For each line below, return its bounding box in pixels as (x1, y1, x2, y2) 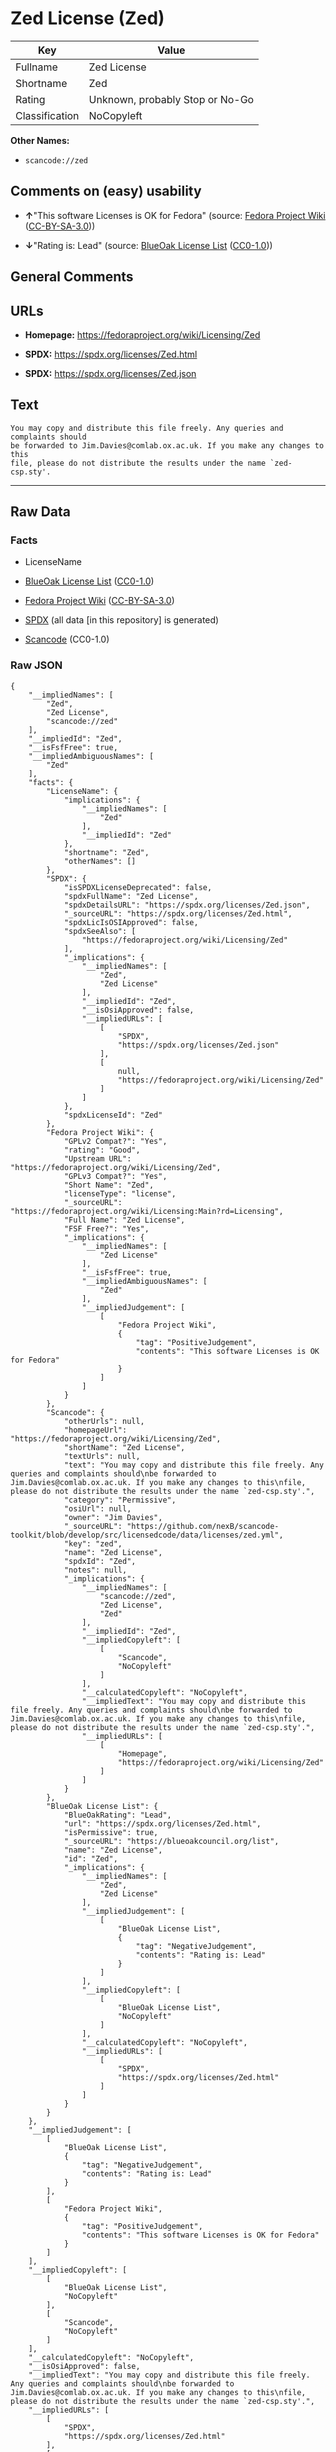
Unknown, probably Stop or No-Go (88, 92, 255, 106)
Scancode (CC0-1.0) (24, 633, 110, 646)
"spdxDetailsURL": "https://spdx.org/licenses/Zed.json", (63, 900, 311, 910)
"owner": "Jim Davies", (63, 1512, 163, 1522)
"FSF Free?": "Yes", (63, 1223, 150, 1234)
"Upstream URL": (63, 1153, 132, 1164)
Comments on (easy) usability (10, 183, 202, 200)
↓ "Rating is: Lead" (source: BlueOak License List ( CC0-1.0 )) (24, 239, 273, 251)
